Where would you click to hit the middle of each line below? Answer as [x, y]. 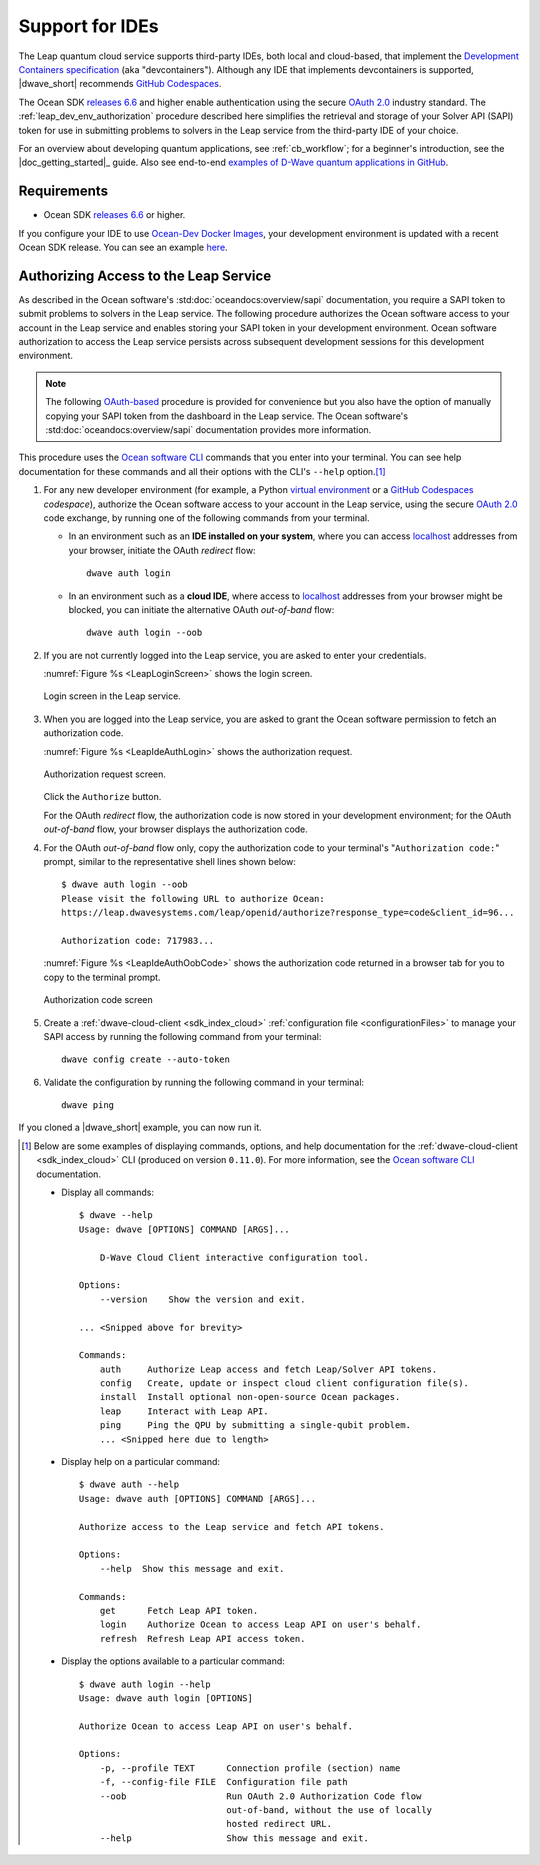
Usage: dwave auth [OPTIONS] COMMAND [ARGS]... [197, 1498]
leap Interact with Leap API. [184, 1411]
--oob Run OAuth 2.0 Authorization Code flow [261, 1796]
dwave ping [88, 1105]
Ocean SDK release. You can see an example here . [123, 247]
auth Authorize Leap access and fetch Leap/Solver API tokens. [269, 1369]
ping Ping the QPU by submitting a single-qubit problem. [256, 1425]
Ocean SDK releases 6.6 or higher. [114, 215]
